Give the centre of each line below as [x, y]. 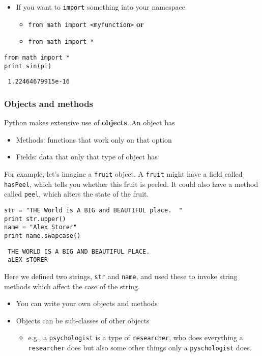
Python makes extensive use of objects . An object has [90, 122]
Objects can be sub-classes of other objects [83, 320]
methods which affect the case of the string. [72, 286]
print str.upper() [35, 219]
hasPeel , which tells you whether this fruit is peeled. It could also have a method [131, 184]
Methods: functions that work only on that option [94, 139]
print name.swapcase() [42, 236]
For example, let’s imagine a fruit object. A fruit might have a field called [123, 173]
